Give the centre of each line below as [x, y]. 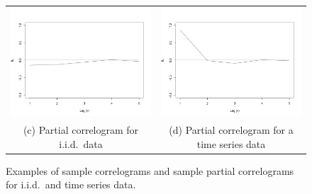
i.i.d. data [81, 143]
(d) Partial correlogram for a [231, 130]
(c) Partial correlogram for [81, 130]
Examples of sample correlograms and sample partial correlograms [150, 170]
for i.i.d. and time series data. [71, 184]
